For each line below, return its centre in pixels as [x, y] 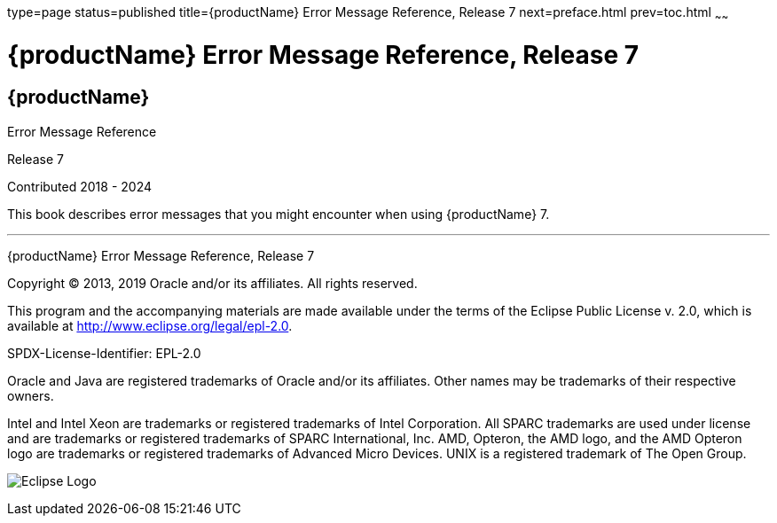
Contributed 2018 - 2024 [80, 186]
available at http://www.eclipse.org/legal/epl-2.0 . [150, 325]
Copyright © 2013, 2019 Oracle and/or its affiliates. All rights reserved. [212, 283]
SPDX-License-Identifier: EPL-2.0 [104, 353]
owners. [31, 395]
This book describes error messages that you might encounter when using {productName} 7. [279, 214]
